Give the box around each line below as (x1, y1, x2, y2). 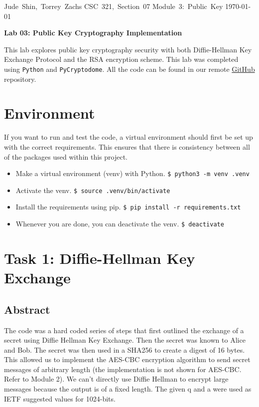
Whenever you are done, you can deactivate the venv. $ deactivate (15, 218, 224, 229)
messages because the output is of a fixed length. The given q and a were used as (4, 384, 252, 394)
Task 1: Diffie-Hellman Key (4, 247, 195, 268)
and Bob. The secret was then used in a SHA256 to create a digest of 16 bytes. (4, 344, 245, 355)
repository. (4, 73, 36, 84)
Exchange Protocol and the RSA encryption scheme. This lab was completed (4, 54, 239, 64)
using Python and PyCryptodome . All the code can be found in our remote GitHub (4, 63, 255, 74)
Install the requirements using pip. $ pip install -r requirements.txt (15, 202, 241, 212)
